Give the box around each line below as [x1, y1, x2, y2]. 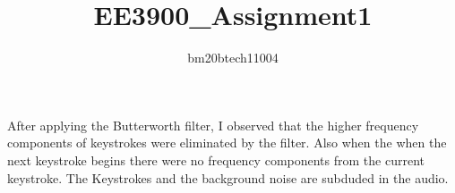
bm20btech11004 [187, 48, 279, 67]
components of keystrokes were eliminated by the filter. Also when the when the [7, 133, 447, 152]
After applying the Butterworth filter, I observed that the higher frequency [7, 115, 419, 134]
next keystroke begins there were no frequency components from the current [7, 150, 425, 169]
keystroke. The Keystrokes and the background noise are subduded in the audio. [7, 168, 449, 187]
